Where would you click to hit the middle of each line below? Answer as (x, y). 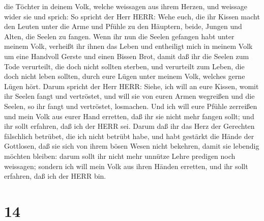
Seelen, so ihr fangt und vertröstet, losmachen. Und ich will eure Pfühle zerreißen (131, 106)
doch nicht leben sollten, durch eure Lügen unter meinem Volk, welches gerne (125, 76)
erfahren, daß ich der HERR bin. (55, 176)
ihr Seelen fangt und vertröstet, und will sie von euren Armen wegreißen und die (129, 96)
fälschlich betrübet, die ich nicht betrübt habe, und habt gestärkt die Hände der (129, 136)
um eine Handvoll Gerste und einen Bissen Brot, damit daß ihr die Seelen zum (127, 56)
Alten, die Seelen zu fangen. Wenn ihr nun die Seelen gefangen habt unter (119, 36)
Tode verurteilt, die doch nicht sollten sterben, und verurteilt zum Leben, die (124, 66)
